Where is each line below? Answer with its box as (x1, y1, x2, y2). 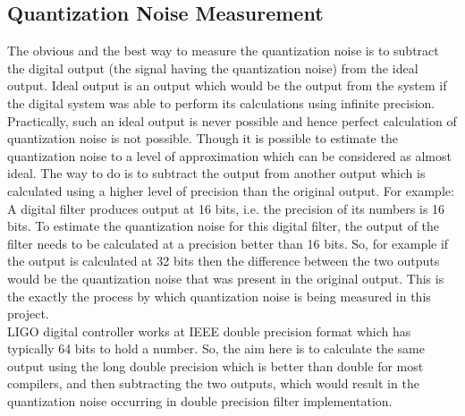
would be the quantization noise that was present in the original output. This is (7, 268, 444, 287)
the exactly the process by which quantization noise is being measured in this (7, 286, 431, 305)
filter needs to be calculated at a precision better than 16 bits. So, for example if (7, 233, 449, 252)
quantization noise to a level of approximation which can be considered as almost (7, 146, 452, 165)
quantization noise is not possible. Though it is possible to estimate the (7, 129, 398, 148)
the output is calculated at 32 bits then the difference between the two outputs (7, 251, 440, 270)
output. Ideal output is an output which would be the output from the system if (7, 76, 447, 95)
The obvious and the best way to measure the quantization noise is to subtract (7, 41, 439, 60)
